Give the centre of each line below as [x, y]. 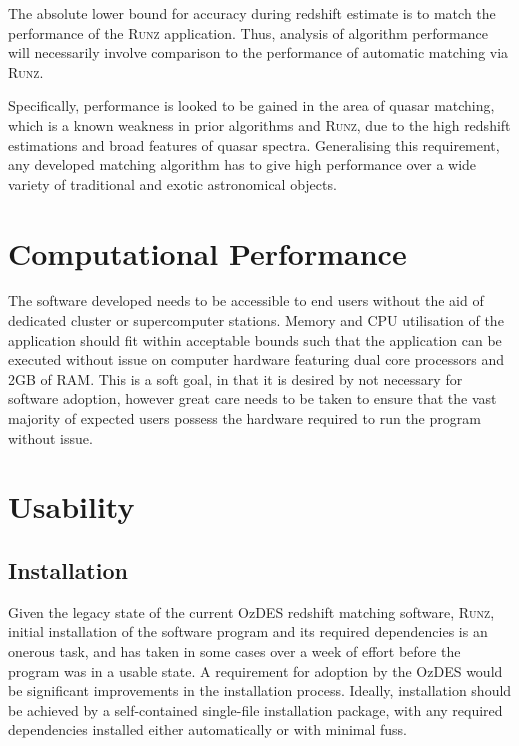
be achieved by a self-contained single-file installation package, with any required [255, 709]
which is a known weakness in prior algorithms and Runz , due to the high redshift [259, 124]
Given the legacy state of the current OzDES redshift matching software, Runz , [251, 611]
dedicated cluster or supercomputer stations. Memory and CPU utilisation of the [256, 320]
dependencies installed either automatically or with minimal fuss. [208, 729]
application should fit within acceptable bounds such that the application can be [255, 339]
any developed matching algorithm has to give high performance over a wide [242, 164]
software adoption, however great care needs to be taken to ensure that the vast [252, 398]
